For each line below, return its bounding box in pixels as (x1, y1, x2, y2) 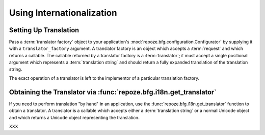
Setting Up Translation (9, 26, 79, 34)
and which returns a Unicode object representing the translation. (9, 114, 140, 120)
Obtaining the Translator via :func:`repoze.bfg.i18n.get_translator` (9, 88, 217, 96)
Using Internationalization (9, 7, 117, 18)
